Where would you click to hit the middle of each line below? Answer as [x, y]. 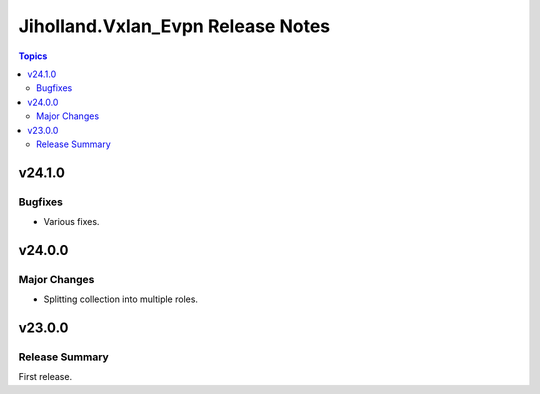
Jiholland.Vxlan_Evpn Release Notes [174, 26]
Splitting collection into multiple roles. [121, 299]
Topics [33, 56]
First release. [45, 377]
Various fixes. [71, 222]
